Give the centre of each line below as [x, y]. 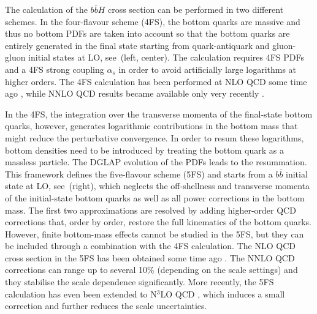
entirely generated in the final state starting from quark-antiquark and [137, 45]
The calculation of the [46, 9]
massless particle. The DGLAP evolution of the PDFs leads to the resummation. [156, 162]
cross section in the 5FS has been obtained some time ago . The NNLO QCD [150, 257]
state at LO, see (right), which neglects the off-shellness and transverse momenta [158, 186]
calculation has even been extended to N [81, 293]
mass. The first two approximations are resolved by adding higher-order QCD [151, 210]
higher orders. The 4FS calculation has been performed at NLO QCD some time [156, 81]
